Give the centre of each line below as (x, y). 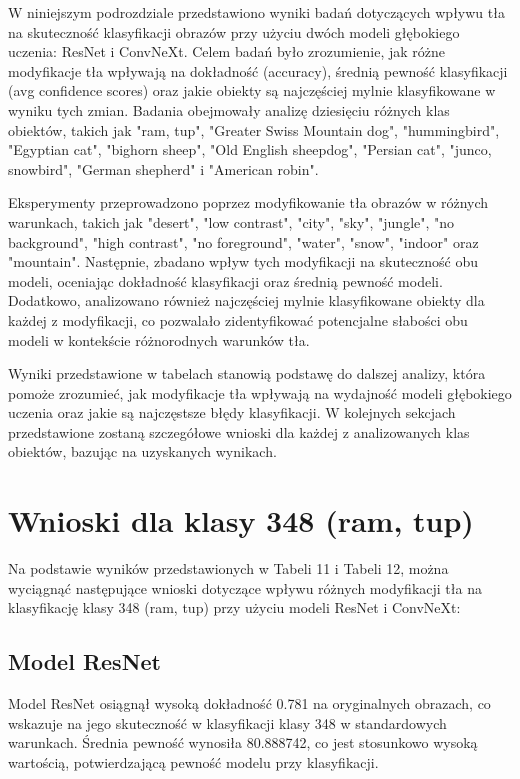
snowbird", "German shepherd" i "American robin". (163, 168)
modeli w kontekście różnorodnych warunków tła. (159, 339)
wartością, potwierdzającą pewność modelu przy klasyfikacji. (193, 761)
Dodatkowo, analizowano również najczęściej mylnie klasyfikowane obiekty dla (246, 300)
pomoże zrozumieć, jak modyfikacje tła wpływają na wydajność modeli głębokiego (260, 392)
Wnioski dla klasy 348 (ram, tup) (241, 520)
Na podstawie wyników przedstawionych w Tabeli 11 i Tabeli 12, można (228, 568)
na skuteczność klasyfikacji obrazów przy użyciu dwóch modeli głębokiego (234, 31)
